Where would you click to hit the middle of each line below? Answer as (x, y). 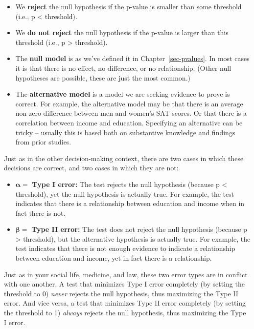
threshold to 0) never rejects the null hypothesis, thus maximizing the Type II (121, 293)
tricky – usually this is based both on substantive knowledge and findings (125, 132)
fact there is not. (40, 213)
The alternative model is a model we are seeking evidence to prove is (123, 94)
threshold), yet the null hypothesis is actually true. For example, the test (125, 194)
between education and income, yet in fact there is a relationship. (114, 258)
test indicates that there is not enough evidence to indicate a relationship (125, 248)
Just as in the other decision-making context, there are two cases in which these (124, 158)
